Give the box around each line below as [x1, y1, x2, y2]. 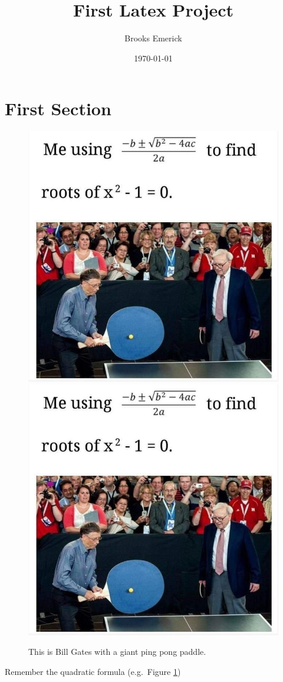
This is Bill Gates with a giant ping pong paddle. [28, 645, 206, 658]
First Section [5, 96, 111, 121]
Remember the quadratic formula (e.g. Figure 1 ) [5, 665, 181, 678]
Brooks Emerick [124, 32, 182, 44]
